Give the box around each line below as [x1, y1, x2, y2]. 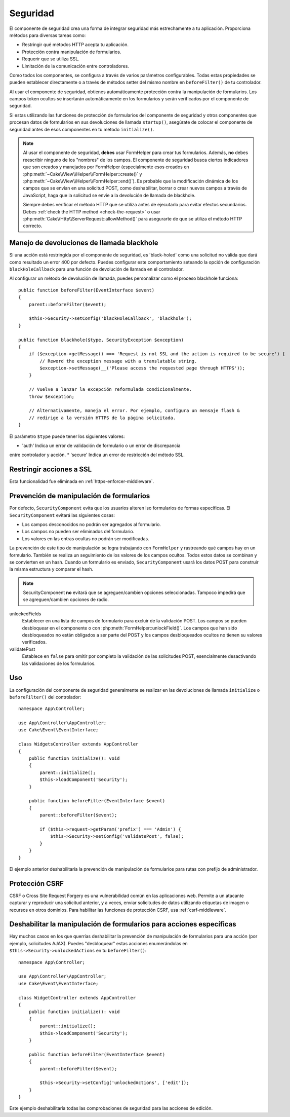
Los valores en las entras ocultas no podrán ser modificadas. [22, 535, 149, 542]
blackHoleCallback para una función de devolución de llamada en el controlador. [9, 266, 184, 272]
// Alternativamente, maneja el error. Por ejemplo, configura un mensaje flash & [28, 408, 240, 414]
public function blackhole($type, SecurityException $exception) [18, 337, 184, 343]
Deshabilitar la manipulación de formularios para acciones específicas [9, 920, 236, 928]
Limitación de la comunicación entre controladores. [22, 63, 129, 69]
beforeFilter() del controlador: [9, 694, 81, 700]
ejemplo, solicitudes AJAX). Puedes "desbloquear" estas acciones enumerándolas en [9, 940, 188, 946]
